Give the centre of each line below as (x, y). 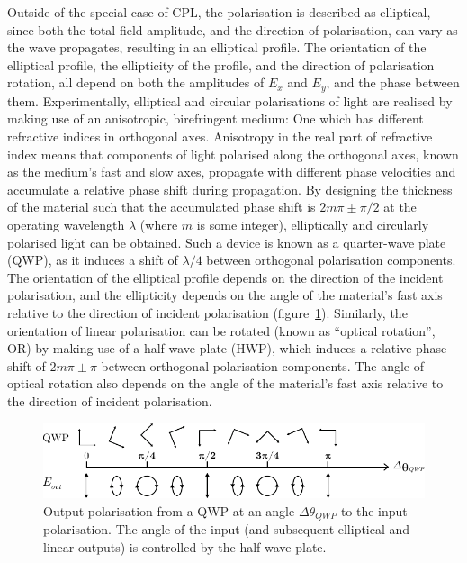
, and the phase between (393, 82)
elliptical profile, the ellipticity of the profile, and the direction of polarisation (221, 64)
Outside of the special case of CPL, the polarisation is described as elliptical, (219, 12)
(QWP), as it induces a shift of (93, 260)
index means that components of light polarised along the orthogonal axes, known (233, 154)
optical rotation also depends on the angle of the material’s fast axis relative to (225, 383)
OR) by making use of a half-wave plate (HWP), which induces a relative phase (227, 348)
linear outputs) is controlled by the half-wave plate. (185, 546)
